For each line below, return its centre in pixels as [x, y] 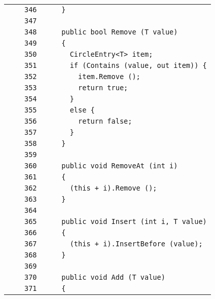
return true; [103, 88]
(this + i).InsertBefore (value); [136, 244]
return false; [105, 121]
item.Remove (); [109, 77]
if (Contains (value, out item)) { [138, 65]
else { [82, 110]
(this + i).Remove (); [113, 188]
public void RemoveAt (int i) [120, 166]
